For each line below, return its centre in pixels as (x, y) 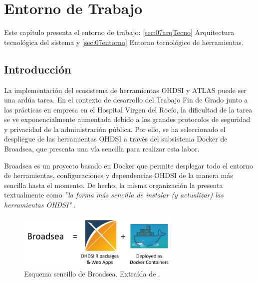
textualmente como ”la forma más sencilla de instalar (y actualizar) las (114, 195)
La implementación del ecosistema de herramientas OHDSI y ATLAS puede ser (125, 90)
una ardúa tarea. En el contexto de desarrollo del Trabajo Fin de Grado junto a (126, 100)
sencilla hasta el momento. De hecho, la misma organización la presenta (114, 185)
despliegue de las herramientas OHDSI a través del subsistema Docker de (116, 139)
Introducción (38, 69)
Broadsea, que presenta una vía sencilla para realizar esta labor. (102, 149)
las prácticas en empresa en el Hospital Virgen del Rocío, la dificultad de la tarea (128, 109)
